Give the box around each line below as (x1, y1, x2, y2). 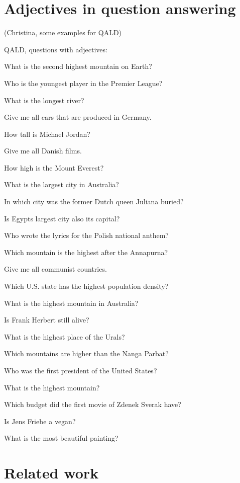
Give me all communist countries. (4, 264, 107, 274)
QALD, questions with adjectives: (4, 44, 107, 54)
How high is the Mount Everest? (4, 162, 104, 173)
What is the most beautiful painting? (4, 433, 118, 443)
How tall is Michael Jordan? (4, 128, 90, 139)
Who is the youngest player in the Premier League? (4, 77, 163, 88)
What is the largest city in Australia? (4, 179, 119, 190)
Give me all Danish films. (4, 145, 82, 156)
